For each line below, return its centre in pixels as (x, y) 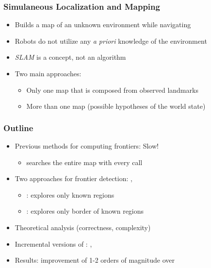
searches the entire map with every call (84, 162)
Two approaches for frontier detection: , (73, 178)
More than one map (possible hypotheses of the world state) (116, 106)
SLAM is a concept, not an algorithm (70, 57)
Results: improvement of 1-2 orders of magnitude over (95, 260)
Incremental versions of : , (53, 243)
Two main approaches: (48, 73)
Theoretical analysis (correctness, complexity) (83, 227)
